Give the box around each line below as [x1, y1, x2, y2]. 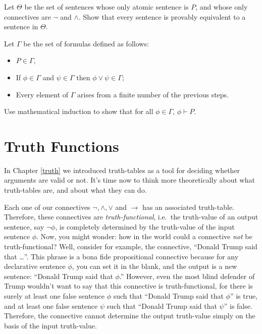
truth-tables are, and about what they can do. [4, 185, 147, 195]
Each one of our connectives [4, 201, 90, 212]
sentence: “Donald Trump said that [4, 270, 113, 281]
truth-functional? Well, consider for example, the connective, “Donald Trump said [4, 241, 257, 252]
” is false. [224, 300, 252, 311]
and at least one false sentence [4, 300, 98, 311]
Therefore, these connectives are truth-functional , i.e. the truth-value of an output [4, 211, 258, 222]
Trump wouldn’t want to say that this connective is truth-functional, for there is [4, 281, 253, 291]
